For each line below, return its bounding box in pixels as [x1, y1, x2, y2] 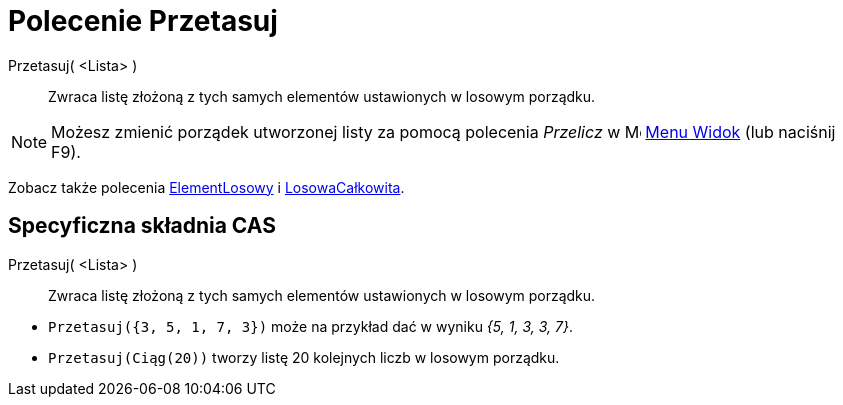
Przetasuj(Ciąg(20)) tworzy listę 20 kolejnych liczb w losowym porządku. [48, 348, 560, 366]
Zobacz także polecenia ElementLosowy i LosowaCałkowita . [8, 178, 405, 196]
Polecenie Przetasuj [8, 4, 278, 38]
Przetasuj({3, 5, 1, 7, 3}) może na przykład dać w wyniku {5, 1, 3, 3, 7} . [48, 317, 573, 335]
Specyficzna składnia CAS [8, 213, 276, 239]
